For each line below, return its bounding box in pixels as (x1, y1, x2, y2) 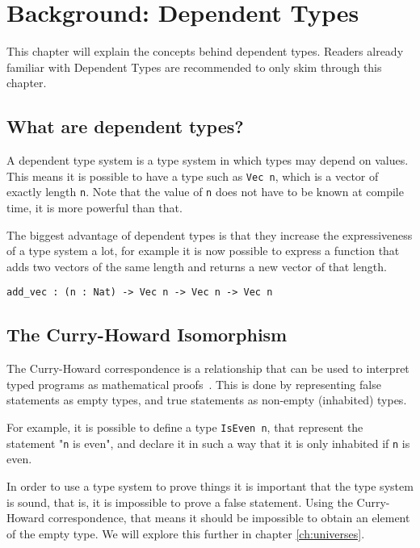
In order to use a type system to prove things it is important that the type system (6, 477, 414, 494)
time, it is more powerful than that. (6, 199, 183, 216)
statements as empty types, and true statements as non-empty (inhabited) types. (6, 391, 407, 408)
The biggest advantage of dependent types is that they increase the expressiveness (6, 226, 413, 243)
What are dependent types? (6, 114, 244, 139)
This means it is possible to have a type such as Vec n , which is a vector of (6, 167, 379, 184)
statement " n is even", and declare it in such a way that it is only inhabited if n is (6, 434, 410, 451)
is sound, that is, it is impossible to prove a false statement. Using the (6, 493, 353, 510)
